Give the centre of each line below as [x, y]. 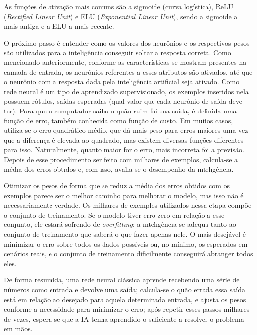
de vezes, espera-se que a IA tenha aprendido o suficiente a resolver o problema [124, 318]
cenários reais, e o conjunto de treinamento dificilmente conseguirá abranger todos [128, 253]
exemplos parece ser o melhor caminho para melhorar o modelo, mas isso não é [124, 195]
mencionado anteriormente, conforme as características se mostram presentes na [125, 62]
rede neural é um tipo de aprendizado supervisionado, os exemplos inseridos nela [126, 91]
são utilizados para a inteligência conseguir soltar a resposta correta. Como [118, 52]
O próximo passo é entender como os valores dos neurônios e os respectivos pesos [127, 42]
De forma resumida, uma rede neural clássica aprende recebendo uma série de [122, 280]
